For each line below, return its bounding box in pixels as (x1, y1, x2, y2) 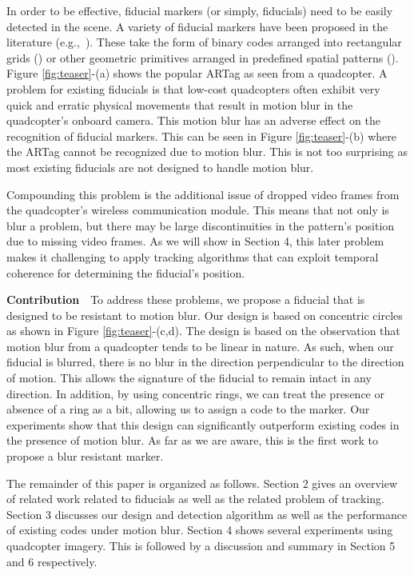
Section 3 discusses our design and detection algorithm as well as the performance (6, 505, 408, 522)
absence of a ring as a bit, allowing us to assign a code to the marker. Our (6, 401, 370, 417)
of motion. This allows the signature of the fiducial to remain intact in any (6, 369, 372, 386)
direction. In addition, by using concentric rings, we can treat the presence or (6, 385, 384, 401)
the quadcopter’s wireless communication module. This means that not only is (6, 202, 389, 218)
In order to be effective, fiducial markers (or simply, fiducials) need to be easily (6, 2, 393, 18)
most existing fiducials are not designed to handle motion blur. (6, 158, 314, 175)
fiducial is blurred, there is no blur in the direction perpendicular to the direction (6, 353, 404, 370)
